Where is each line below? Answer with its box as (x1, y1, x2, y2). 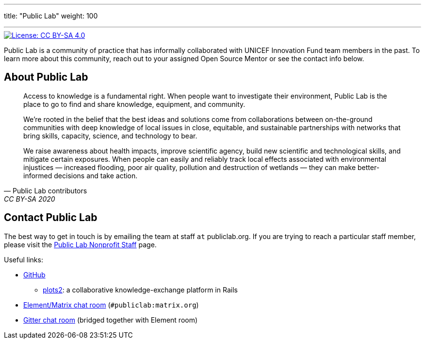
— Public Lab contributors (4, 186, 87, 195)
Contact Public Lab (4, 211, 98, 224)
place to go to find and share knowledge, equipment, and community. (23, 100, 245, 108)
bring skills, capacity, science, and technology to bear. (23, 131, 197, 140)
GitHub (23, 270, 46, 279)
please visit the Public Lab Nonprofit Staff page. (4, 240, 157, 249)
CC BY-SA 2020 (4, 194, 55, 203)
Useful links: (4, 255, 43, 264)
